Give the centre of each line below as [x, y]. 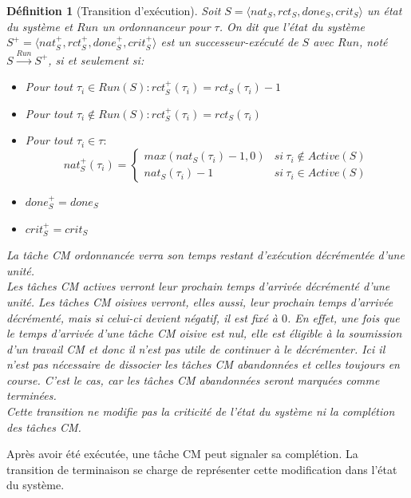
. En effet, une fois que [343, 317]
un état [385, 10]
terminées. [32, 395]
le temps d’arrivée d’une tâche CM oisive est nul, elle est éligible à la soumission [204, 333]
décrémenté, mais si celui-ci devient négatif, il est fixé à [142, 317]
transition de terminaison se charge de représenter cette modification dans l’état [202, 469]
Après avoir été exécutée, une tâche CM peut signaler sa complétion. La [182, 454]
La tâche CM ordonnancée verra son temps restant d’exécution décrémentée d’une [205, 255]
